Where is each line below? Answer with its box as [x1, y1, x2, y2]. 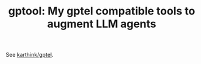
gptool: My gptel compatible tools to [8, 4, 196, 18]
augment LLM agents [47, 17, 157, 31]
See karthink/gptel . [5, 51, 54, 59]
